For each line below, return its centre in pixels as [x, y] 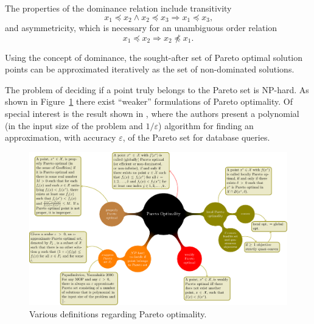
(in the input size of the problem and [74, 125]
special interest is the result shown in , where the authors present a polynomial [152, 114]
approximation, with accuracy [61, 137]
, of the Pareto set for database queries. [196, 137]
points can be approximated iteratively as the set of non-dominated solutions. [150, 69]
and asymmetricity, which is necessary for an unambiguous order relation [141, 28]
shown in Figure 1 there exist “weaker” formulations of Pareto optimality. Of [149, 101]
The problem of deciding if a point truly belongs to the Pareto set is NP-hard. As [157, 89]
